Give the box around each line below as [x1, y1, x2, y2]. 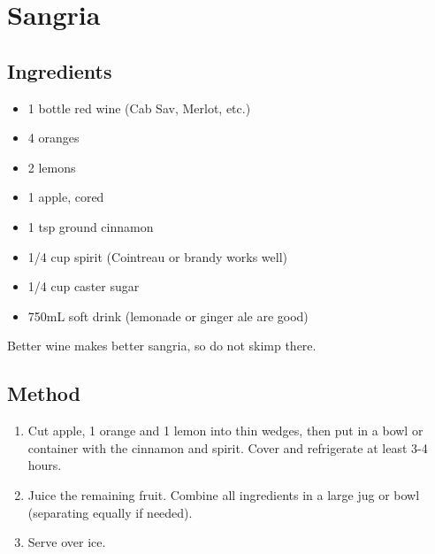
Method [7, 380, 80, 407]
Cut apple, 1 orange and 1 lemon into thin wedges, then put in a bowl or [27, 421, 424, 440]
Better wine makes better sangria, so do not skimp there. [7, 336, 317, 355]
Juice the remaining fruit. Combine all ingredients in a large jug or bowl [27, 485, 420, 504]
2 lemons [27, 158, 76, 176]
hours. [27, 456, 62, 474]
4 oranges [27, 128, 80, 147]
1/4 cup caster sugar [27, 277, 140, 296]
